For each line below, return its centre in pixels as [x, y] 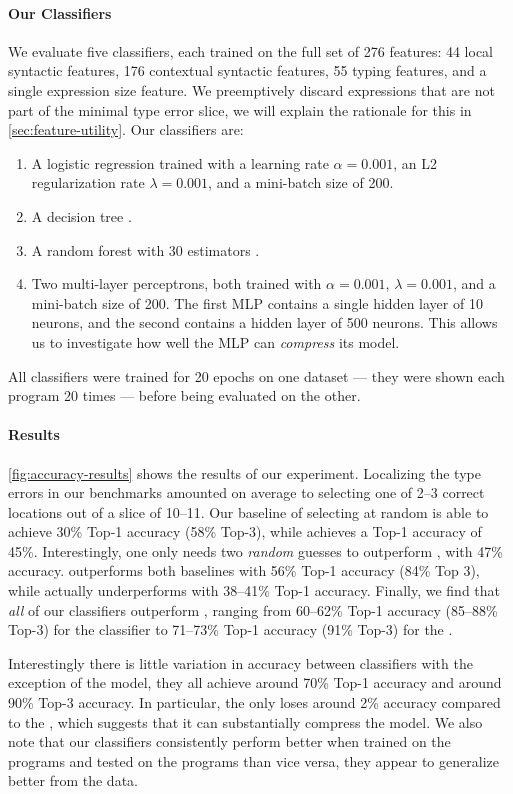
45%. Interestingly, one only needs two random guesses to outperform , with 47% [255, 550]
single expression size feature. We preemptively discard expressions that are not [251, 89]
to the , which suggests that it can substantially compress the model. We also [245, 721]
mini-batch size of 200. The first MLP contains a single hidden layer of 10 [257, 302]
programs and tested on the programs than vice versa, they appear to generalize [253, 760]
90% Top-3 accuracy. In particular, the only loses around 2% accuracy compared [254, 702]
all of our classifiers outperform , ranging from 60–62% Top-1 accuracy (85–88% [253, 609]
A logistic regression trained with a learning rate [180, 162]
